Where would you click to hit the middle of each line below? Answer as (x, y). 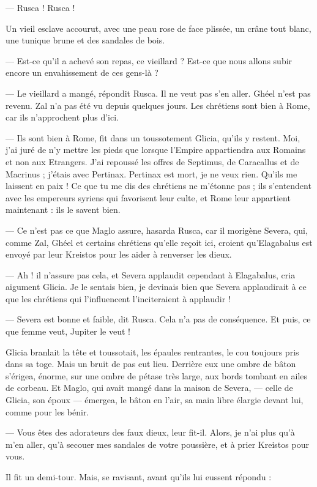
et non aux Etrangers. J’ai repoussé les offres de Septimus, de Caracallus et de (152, 161)
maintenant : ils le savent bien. (63, 210)
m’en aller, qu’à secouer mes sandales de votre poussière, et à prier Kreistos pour (157, 444)
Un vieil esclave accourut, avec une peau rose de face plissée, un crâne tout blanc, (158, 28)
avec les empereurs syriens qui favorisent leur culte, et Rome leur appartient (148, 197)
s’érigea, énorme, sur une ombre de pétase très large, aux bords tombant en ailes (157, 375)
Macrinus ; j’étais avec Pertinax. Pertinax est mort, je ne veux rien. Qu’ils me (151, 173)
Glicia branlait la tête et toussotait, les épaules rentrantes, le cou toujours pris (152, 351)
